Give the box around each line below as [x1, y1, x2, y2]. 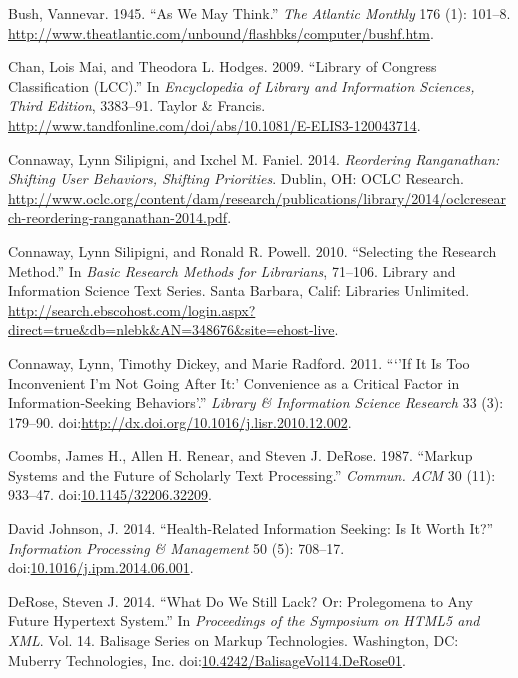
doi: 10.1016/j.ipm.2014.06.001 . [8, 557, 194, 578]
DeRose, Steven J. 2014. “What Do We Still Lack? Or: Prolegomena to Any [8, 590, 473, 611]
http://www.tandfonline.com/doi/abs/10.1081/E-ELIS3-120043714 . [8, 114, 421, 135]
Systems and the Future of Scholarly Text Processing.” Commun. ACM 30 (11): [8, 464, 496, 485]
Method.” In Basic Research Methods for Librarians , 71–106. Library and [8, 260, 456, 281]
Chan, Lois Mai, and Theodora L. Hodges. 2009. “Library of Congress [8, 56, 437, 77]
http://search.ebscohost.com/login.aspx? [8, 299, 256, 320]
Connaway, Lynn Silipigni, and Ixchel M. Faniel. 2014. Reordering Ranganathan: [8, 148, 500, 169]
